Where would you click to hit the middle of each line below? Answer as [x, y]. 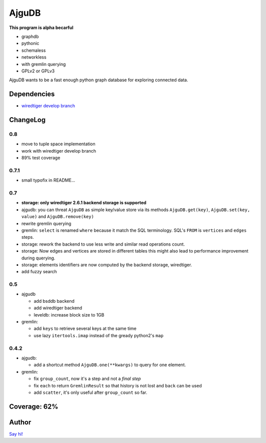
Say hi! [16, 434]
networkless [34, 57]
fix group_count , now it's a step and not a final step [87, 379]
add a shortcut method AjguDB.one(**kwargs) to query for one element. [110, 365]
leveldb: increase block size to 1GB [69, 315]
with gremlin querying [44, 64]
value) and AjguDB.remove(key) [58, 217]
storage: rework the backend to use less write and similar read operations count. [103, 244]
